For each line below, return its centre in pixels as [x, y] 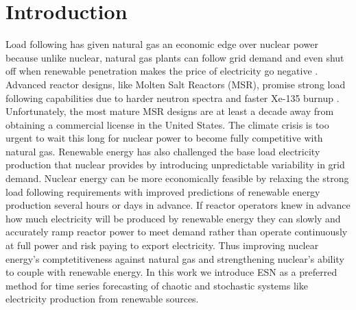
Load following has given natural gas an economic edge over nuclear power [162, 44]
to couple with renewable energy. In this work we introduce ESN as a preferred [171, 272]
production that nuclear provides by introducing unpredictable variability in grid [175, 165]
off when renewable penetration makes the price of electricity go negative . [162, 71]
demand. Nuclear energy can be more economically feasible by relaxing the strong [177, 178]
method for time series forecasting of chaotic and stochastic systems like [157, 285]
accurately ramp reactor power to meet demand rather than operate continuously [177, 232]
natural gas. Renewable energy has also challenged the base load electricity [163, 151]
